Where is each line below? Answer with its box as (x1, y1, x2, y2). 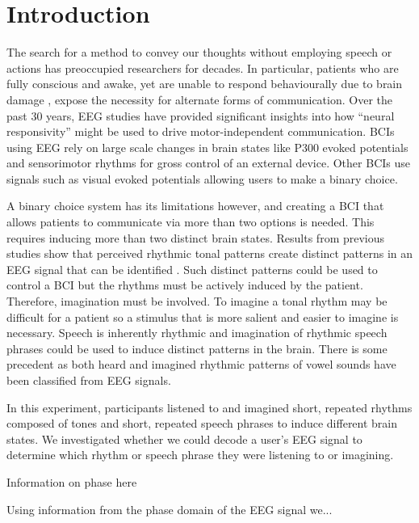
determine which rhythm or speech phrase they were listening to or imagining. (6, 446, 394, 463)
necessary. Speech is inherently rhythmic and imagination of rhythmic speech (6, 324, 388, 341)
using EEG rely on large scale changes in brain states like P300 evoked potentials (6, 138, 409, 155)
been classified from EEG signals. (6, 372, 171, 388)
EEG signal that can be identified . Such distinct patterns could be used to (6, 260, 378, 277)
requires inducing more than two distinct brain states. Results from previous (6, 229, 385, 246)
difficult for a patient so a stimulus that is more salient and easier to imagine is (6, 308, 399, 325)
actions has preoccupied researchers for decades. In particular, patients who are (6, 59, 399, 76)
